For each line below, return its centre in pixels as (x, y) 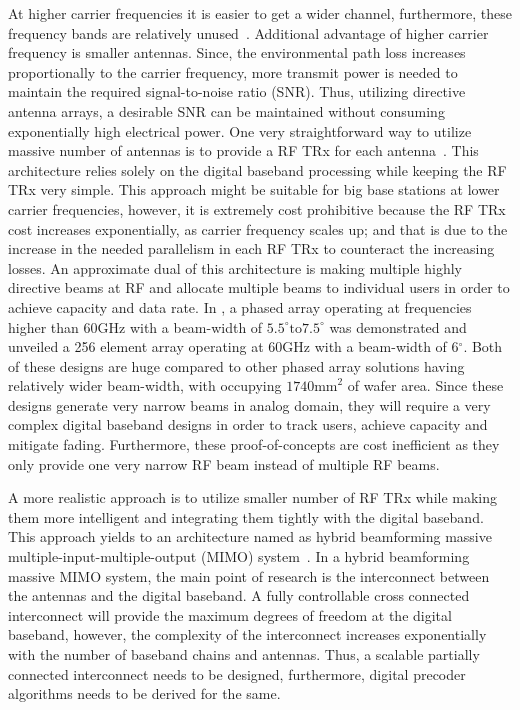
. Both (483, 346)
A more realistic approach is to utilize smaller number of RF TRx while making (253, 497)
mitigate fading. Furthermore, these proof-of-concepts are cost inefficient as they (254, 444)
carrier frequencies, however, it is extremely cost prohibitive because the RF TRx (257, 208)
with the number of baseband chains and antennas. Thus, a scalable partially (244, 654)
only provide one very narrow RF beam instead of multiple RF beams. (224, 463)
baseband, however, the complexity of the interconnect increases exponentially (247, 634)
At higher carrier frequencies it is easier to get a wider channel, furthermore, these (260, 13)
